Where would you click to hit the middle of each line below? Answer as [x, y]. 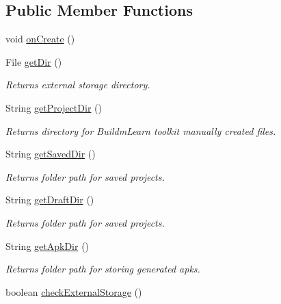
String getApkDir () [48, 245]
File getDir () [34, 61]
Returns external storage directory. [78, 85]
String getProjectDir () [54, 107]
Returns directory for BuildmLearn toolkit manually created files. [141, 130]
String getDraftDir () [50, 200]
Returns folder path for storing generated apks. [103, 269]
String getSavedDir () [51, 154]
